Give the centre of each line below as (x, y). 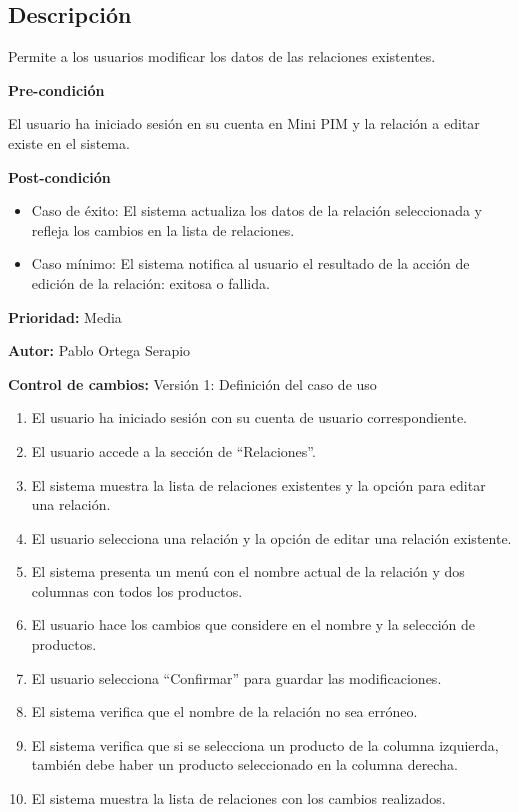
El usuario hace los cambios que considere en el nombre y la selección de (253, 624)
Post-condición (59, 176)
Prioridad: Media (65, 316)
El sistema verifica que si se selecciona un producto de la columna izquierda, (265, 744)
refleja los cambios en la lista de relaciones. (163, 229)
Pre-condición (56, 89)
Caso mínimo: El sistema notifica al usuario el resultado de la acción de (250, 263)
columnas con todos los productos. (137, 590)
